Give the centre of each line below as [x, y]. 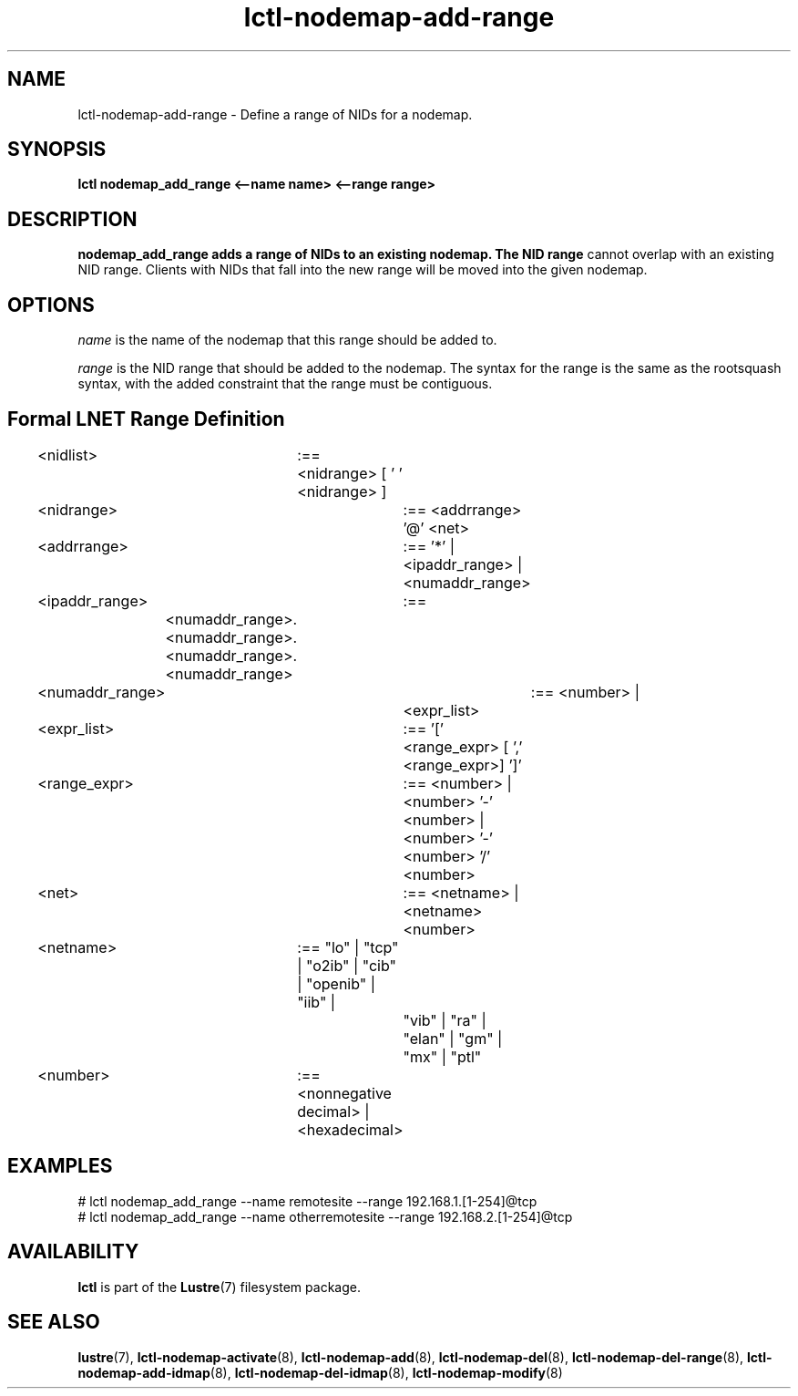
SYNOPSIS [57, 150]
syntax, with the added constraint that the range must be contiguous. [285, 384]
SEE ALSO [54, 1322]
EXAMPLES [60, 1166]
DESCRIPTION [72, 219]
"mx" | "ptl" [442, 1056]
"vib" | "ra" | [445, 1020]
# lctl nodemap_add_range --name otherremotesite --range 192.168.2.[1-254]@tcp [325, 1216]
